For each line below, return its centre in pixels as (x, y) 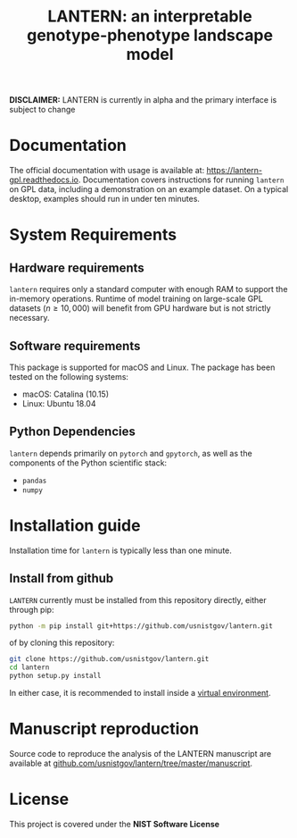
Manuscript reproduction (104, 729)
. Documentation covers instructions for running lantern (181, 180)
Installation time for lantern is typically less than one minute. (120, 550)
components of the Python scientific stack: (88, 463)
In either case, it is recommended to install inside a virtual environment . (140, 693)
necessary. (30, 318)
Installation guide (75, 525)
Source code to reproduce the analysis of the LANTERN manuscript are (140, 753)
